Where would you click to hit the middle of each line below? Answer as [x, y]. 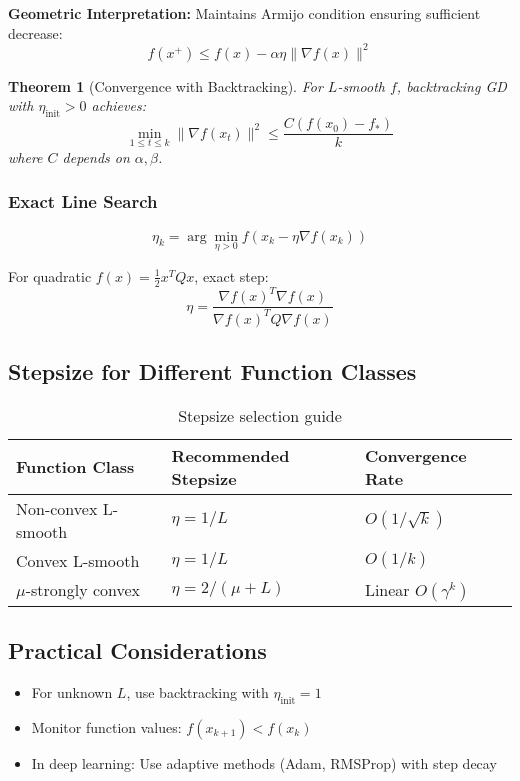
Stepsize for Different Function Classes [212, 370]
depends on [96, 156]
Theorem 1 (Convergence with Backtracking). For [165, 85]
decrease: [35, 32]
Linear [387, 589]
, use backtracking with [197, 691]
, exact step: [231, 275]
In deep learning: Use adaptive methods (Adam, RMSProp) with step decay [264, 762]
